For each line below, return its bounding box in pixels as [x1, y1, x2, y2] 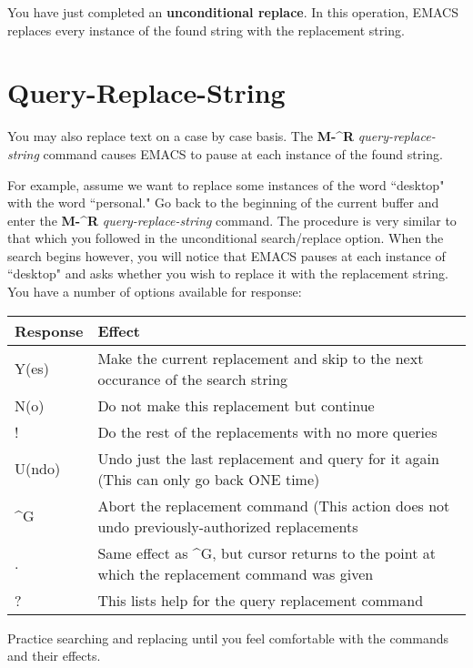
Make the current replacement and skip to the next [97, 347, 424, 369]
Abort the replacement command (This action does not [97, 494, 450, 516]
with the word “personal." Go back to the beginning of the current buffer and [7, 193, 439, 212]
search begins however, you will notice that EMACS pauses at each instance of [7, 246, 446, 265]
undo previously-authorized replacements [97, 515, 358, 537]
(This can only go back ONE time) [97, 468, 320, 490]
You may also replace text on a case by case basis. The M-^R [7, 127, 355, 146]
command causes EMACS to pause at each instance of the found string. [43, 144, 443, 163]
